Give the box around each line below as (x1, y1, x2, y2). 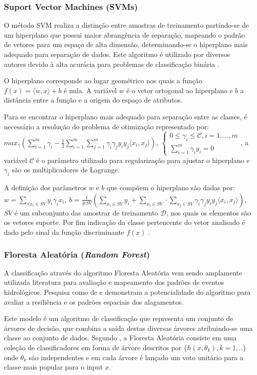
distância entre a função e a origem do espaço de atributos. (4, 95, 183, 105)
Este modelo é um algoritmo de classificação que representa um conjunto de (4, 313, 233, 323)
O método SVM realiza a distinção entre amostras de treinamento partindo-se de (4, 20, 249, 30)
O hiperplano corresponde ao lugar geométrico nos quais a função (4, 75, 203, 86)
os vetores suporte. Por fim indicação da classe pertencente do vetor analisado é (4, 217, 245, 227)
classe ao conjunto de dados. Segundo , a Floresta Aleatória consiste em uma (4, 332, 237, 343)
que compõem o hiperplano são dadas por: (106, 182, 235, 193)
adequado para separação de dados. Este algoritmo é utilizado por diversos (4, 49, 230, 59)
